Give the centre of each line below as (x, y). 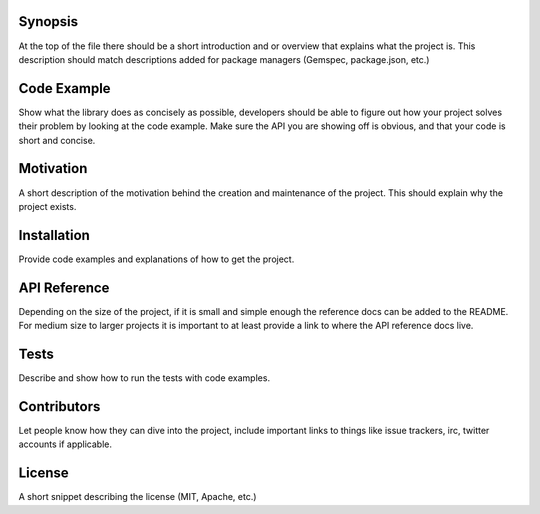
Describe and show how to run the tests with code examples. (144, 378)
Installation (54, 235)
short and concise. (57, 140)
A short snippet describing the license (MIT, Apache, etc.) (137, 497)
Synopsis (48, 21)
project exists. (47, 206)
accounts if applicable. (65, 444)
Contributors (59, 406)
